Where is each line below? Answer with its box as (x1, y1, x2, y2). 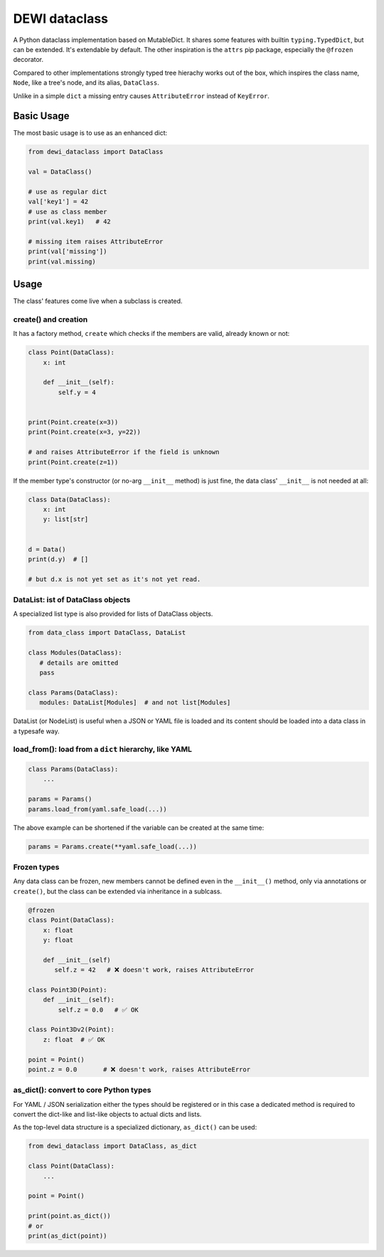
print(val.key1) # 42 (28, 218, 112, 226)
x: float (43, 926, 74, 934)
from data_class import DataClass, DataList (28, 628, 186, 637)
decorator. (13, 56, 44, 64)
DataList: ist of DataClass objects (13, 595, 131, 605)
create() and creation (13, 314, 88, 324)
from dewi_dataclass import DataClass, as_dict (28, 1142, 197, 1150)
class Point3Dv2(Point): (28, 1026, 115, 1034)
